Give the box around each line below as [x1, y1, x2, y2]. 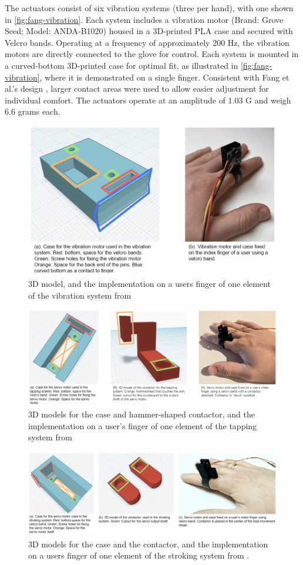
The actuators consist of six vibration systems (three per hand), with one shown [5, 2, 294, 14]
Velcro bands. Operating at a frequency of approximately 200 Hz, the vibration [5, 36, 289, 48]
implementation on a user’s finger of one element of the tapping [28, 419, 257, 432]
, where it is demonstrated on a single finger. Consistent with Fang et [39, 71, 289, 83]
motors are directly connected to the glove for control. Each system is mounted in [5, 48, 299, 60]
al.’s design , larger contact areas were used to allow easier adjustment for [5, 82, 269, 95]
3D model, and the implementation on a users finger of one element [28, 278, 271, 290]
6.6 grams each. [5, 105, 60, 118]
